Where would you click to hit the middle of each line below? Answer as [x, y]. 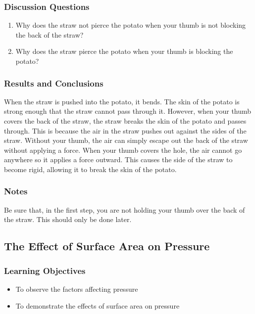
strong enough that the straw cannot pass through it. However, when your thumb [128, 111]
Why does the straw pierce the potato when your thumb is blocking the [124, 51]
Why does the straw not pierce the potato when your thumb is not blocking [131, 25]
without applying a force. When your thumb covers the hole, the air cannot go [123, 150]
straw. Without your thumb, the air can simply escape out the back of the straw [126, 140]
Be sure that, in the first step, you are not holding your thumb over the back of [125, 209]
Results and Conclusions [54, 83]
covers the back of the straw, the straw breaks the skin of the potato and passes [125, 121]
